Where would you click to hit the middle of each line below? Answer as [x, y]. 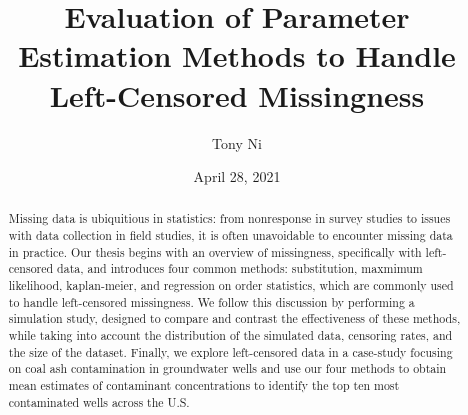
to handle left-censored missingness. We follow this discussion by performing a [211, 301]
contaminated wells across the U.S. [99, 401]
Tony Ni [237, 142]
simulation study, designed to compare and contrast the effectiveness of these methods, [234, 318]
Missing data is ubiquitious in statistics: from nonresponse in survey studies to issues [229, 218]
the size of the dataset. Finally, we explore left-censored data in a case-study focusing [230, 351]
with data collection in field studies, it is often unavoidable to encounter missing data [230, 235]
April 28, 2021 [237, 176]
